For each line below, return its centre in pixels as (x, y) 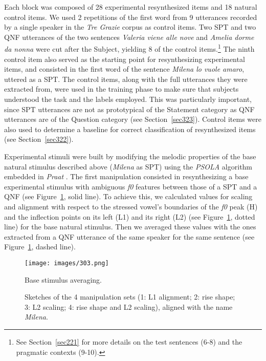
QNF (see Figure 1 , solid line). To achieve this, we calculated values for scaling (128, 196)
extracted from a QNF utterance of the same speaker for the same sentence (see (129, 236)
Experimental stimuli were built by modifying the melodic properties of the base (130, 156)
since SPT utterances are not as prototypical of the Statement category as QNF (129, 109)
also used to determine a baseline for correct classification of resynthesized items (130, 129)
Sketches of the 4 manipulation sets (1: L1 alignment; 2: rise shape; (130, 297)
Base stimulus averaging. (63, 279)
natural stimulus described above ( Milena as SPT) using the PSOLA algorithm (128, 166)
